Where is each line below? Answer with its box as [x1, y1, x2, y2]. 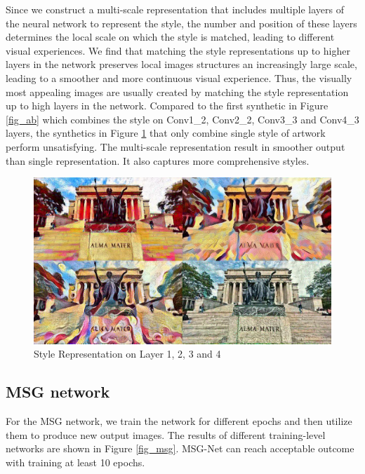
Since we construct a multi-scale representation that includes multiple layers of [6, 2, 344, 16]
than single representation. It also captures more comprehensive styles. [6, 153, 310, 168]
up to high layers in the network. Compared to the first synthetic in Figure [6, 98, 328, 113]
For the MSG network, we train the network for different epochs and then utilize [6, 414, 352, 428]
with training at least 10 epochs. [6, 454, 145, 469]
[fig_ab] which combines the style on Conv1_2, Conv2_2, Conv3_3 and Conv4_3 [6, 111, 359, 126]
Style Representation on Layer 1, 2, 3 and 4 [34, 346, 221, 361]
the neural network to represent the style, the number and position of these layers [6, 15, 357, 30]
